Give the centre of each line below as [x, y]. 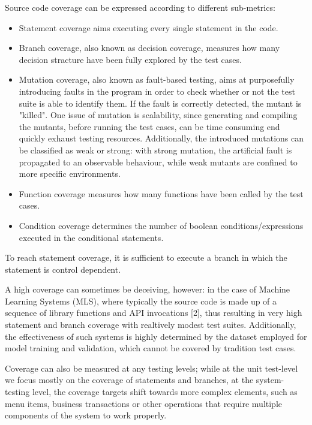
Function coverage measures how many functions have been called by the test [161, 193]
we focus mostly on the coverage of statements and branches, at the [129, 380]
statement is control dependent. [63, 269]
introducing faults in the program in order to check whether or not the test [157, 91]
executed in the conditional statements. [91, 237]
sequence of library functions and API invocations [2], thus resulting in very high [154, 313]
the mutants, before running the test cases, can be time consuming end [149, 126]
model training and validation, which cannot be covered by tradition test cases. [151, 348]
